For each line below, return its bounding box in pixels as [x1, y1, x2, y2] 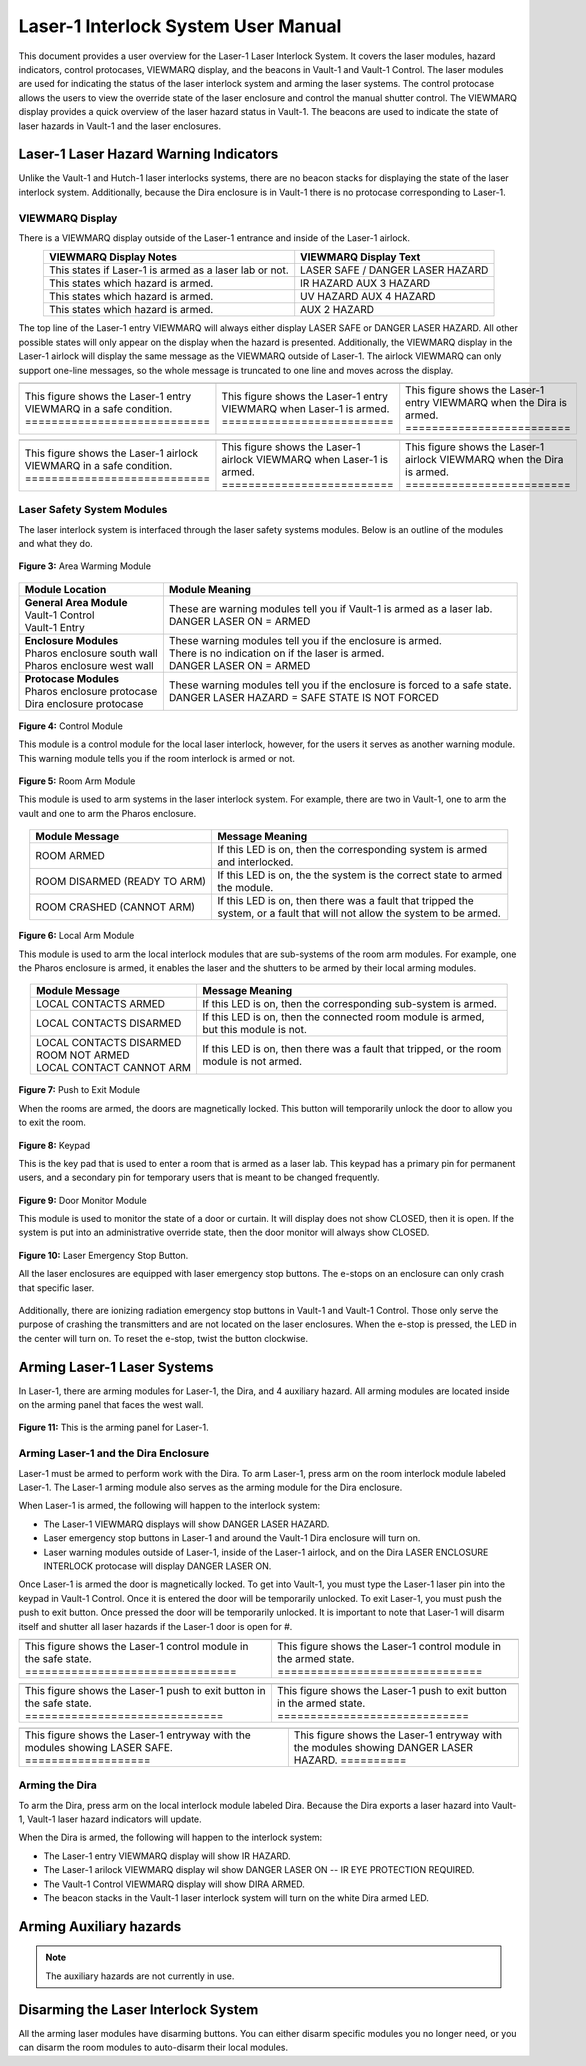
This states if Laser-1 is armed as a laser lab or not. [48, 263, 289, 277]
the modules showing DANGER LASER [293, 1740, 474, 1754]
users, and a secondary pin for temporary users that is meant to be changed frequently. [18, 1171, 380, 1184]
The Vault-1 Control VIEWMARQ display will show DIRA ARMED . [43, 1878, 305, 1890]
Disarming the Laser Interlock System [18, 2001, 259, 2018]
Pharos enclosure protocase [24, 684, 158, 698]
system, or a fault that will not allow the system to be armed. [216, 906, 502, 920]
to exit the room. [18, 1116, 87, 1129]
